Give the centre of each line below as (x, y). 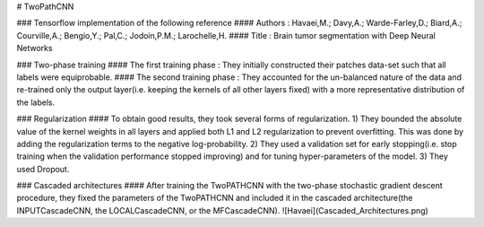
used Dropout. (43, 169)
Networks (35, 48)
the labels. (36, 102)
